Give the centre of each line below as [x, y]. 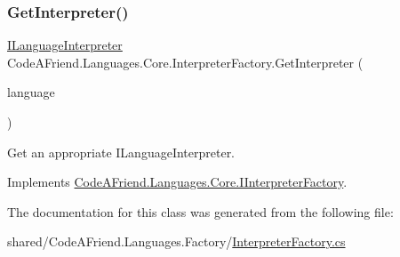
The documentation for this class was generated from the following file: [200, 211]
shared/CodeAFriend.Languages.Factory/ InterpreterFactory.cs [176, 241]
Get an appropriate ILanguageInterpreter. [121, 152]
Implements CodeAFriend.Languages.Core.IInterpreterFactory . [177, 182]
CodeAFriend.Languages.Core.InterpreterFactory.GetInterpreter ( [185, 62]
